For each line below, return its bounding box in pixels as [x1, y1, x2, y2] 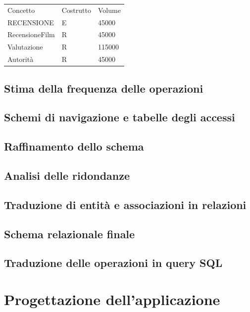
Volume [98, 4, 121, 15]
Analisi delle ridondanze [4, 167, 130, 183]
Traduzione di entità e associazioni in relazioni [4, 197, 247, 212]
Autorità [7, 54, 34, 64]
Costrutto [61, 4, 91, 15]
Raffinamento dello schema [4, 139, 144, 154]
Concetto [7, 4, 35, 15]
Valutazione [7, 42, 43, 52]
